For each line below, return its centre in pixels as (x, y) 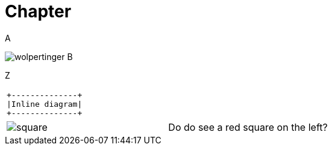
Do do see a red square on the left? (248, 127)
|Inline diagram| (45, 104)
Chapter (38, 11)
